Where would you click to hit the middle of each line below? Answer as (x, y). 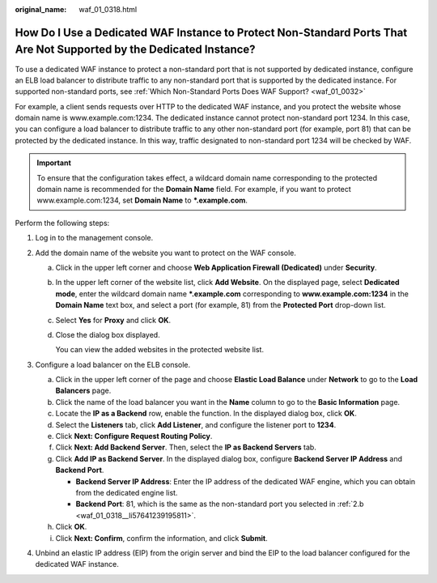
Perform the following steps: (62, 223)
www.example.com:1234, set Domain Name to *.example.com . (142, 200)
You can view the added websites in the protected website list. (160, 350)
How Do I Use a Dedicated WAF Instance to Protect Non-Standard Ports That (211, 32)
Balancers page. (83, 391)
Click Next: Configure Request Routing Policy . (134, 436)
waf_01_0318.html (108, 9)
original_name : (41, 9)
